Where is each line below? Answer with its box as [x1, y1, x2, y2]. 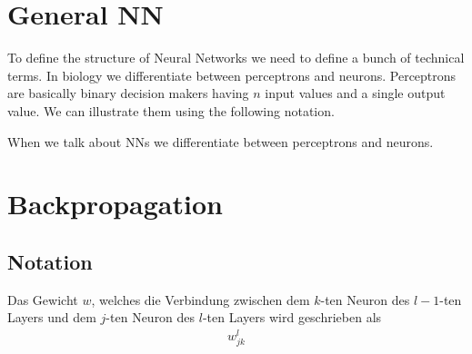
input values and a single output [265, 84, 446, 103]
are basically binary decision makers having [7, 84, 249, 103]
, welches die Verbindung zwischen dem [91, 290, 310, 309]
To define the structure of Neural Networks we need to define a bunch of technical [7, 48, 465, 67]
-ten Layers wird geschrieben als [202, 308, 382, 327]
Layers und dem [7, 308, 96, 327]
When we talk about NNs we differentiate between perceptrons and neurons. [7, 132, 434, 151]
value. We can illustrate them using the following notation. [7, 101, 335, 120]
